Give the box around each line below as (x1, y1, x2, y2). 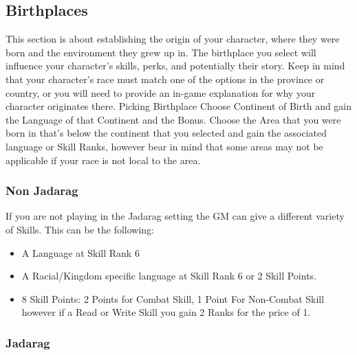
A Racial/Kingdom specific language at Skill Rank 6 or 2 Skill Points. (21, 268, 316, 283)
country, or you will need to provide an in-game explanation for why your (6, 85, 316, 100)
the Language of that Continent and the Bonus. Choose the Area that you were (6, 112, 341, 126)
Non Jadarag (6, 182, 78, 199)
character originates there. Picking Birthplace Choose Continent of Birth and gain (6, 99, 352, 113)
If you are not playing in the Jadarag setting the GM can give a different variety (6, 209, 345, 223)
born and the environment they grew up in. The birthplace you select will (6, 45, 316, 59)
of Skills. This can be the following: (6, 222, 155, 236)
